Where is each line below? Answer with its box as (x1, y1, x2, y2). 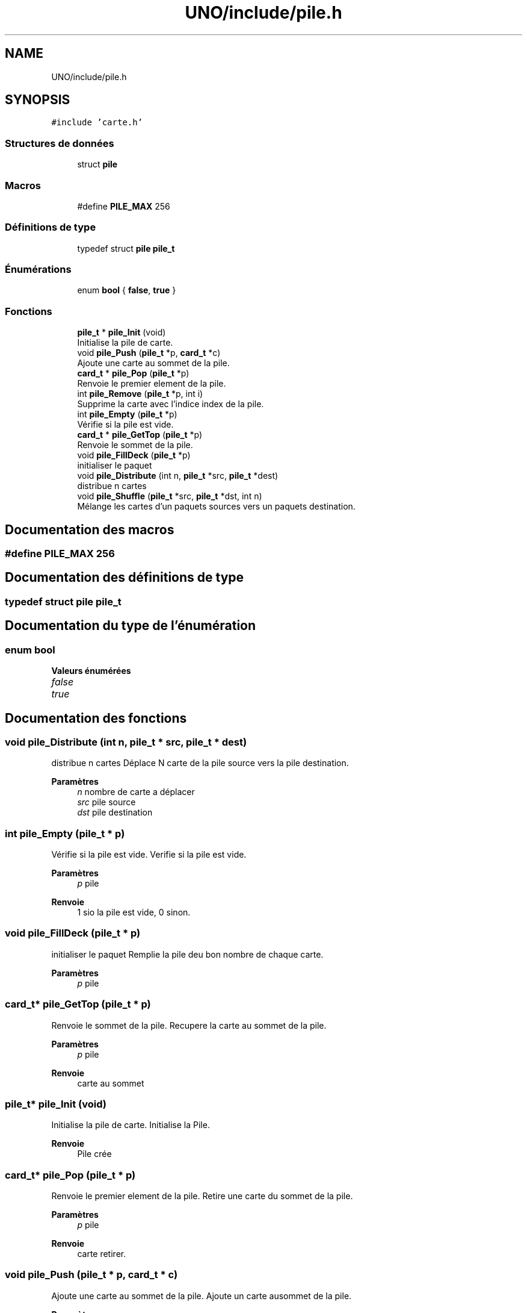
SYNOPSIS (5, 92, 70, 108)
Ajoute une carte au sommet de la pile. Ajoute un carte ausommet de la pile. (51, 1290, 352, 1301)
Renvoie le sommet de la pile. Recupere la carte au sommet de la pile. (51, 1020, 327, 1031)
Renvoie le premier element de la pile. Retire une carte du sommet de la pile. (51, 1191, 353, 1202)
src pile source (77, 797, 136, 808)
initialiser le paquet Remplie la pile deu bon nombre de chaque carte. (51, 949, 324, 959)
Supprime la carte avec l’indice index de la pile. (77, 399, 264, 410)
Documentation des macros (5, 522, 174, 537)
